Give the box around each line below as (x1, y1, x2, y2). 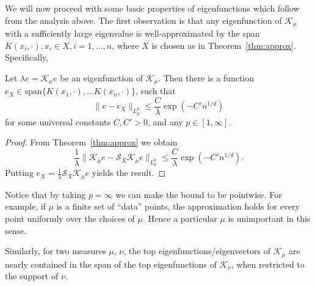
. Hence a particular (143, 212, 217, 225)
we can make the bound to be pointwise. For (115, 188, 282, 200)
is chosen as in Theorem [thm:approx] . (151, 38, 296, 51)
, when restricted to (231, 257, 305, 270)
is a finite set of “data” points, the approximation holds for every (56, 200, 300, 213)
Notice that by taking (5, 188, 86, 200)
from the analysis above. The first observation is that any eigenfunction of (5, 13, 282, 26)
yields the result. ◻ (92, 166, 166, 179)
